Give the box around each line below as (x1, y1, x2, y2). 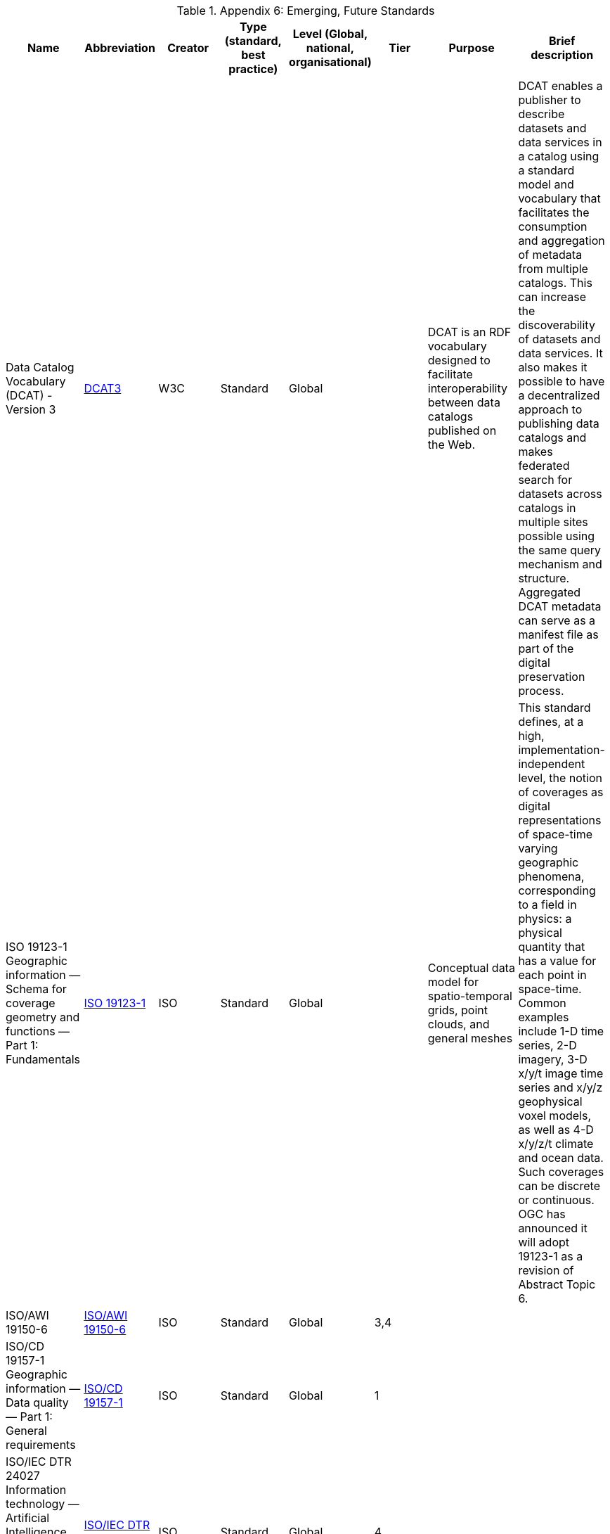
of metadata (518, 248, 583, 262)
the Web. (427, 437, 475, 452)
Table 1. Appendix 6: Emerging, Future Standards (176, 4, 435, 18)
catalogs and (518, 430, 587, 445)
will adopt (518, 1235, 569, 1249)
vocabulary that (518, 191, 601, 205)
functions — (6, 1024, 70, 1038)
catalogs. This (518, 276, 592, 290)
